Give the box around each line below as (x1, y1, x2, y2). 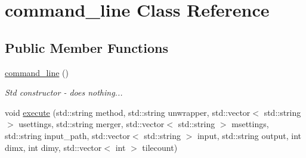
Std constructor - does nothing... (5, 86, 123, 99)
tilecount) (142, 141, 178, 153)
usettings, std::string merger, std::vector (18, 118, 165, 130)
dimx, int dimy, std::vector (5, 141, 102, 153)
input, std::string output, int (197, 129, 302, 141)
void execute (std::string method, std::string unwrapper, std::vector (5, 106, 251, 118)
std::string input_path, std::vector (5, 129, 130, 141)
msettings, (231, 118, 269, 130)
